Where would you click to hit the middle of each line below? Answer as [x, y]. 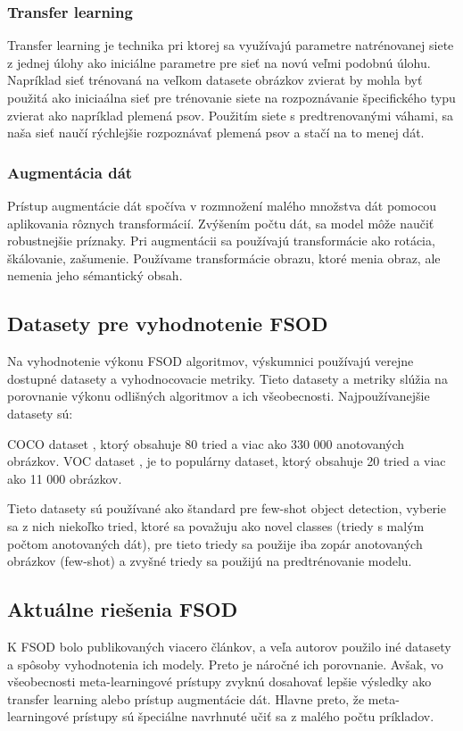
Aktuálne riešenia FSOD [123, 609]
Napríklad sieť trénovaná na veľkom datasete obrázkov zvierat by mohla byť [215, 80]
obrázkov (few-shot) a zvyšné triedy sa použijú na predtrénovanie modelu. [210, 561]
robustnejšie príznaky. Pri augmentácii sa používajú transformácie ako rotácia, [221, 241]
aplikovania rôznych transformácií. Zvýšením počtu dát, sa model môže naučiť [221, 223]
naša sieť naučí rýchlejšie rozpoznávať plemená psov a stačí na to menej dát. [216, 133]
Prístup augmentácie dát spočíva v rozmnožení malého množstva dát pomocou [222, 205]
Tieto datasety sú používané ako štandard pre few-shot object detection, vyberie [227, 508]
